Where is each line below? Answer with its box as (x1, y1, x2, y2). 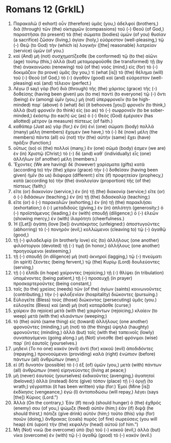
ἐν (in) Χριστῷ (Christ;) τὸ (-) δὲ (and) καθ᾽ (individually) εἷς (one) (13, 150, 152, 157)
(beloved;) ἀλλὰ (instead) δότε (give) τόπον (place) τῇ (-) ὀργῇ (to (13, 378, 153, 384)
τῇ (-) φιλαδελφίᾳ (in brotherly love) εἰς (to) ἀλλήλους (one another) (13, 237, 159, 243)
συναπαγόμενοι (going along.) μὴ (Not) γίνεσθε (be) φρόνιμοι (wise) (13, 334, 158, 341)
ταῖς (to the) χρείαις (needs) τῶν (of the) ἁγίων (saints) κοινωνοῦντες (13, 285, 162, 292)
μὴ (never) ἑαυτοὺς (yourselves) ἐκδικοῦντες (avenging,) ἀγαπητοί (13, 372, 155, 378)
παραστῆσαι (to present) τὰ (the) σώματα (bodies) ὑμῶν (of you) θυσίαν (13, 31, 166, 37)
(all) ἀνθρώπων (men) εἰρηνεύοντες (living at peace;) (13, 367, 127, 373)
